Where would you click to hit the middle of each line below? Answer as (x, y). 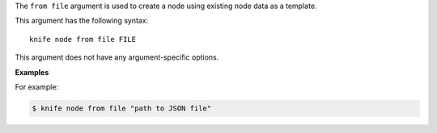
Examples (32, 72)
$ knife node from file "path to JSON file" (122, 108)
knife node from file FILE (83, 39)
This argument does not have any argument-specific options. (117, 57)
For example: (37, 87)
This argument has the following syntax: (82, 21)
